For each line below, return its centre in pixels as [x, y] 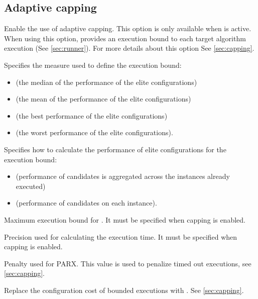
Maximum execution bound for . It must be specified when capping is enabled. [125, 219]
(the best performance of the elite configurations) [92, 115]
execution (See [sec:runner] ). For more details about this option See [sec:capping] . [129, 48]
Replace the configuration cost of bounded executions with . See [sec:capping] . [124, 290]
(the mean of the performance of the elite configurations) [103, 99]
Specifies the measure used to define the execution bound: [93, 65]
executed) [31, 186]
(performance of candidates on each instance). [86, 203]
